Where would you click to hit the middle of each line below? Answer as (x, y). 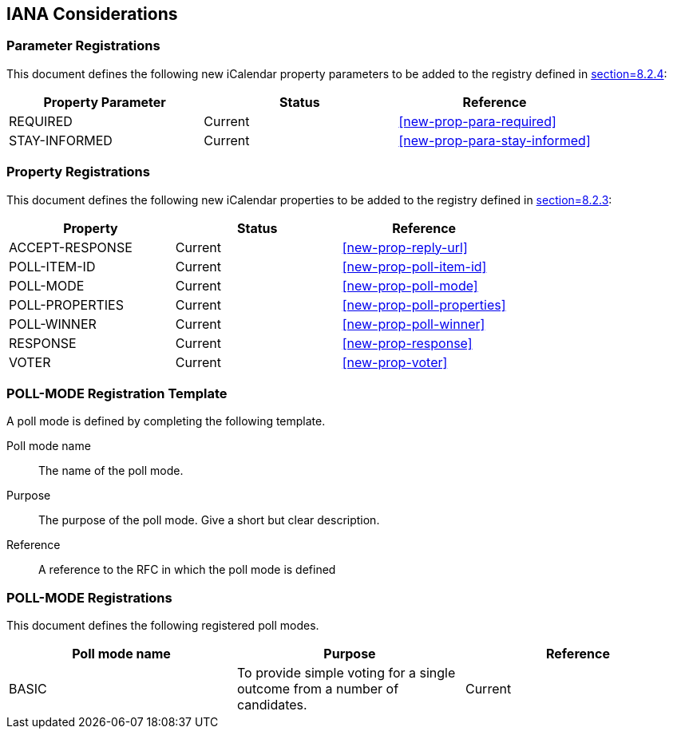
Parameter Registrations (83, 46)
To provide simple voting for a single (346, 673)
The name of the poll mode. (111, 471)
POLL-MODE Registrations (89, 597)
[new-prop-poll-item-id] (414, 266)
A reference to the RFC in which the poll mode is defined (187, 570)
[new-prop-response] (407, 343)
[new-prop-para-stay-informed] (495, 140)
